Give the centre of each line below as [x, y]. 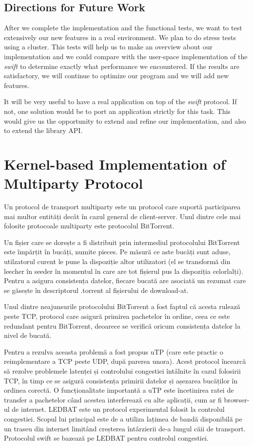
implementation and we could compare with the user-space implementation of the [126, 56]
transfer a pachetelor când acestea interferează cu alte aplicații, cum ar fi [113, 399]
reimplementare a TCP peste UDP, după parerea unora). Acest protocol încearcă [125, 361]
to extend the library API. [43, 130]
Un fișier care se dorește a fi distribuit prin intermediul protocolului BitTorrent [122, 242]
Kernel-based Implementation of [115, 164]
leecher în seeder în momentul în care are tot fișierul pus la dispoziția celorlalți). [124, 271]
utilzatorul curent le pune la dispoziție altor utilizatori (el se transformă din [117, 261]
